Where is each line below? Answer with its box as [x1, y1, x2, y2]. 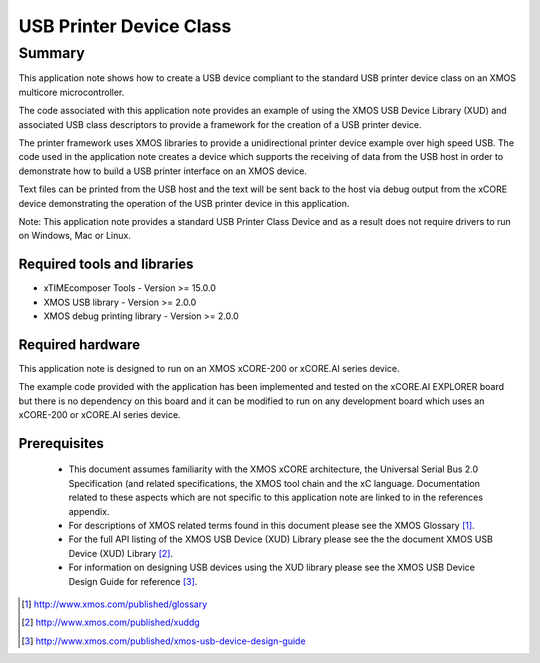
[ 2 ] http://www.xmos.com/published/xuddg [21, 616, 200, 629]
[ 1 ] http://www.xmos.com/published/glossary [21, 598, 208, 610]
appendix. [68, 505, 110, 517]
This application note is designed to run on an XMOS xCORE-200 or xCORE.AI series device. [18, 362, 400, 374]
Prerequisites [18, 435, 104, 452]
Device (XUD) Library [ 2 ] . [68, 547, 174, 559]
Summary [18, 44, 85, 62]
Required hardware [18, 336, 140, 353]
